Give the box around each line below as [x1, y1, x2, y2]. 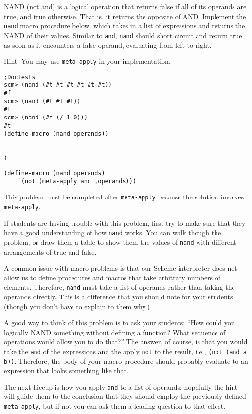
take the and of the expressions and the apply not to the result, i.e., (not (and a [4, 346, 247, 356]
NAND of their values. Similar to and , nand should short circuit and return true [4, 30, 242, 40]
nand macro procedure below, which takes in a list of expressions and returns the [4, 20, 245, 31]
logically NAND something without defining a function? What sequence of [4, 327, 226, 337]
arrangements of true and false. [4, 246, 97, 256]
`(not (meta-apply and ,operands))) [18, 177, 137, 185]
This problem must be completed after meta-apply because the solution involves [4, 192, 244, 202]
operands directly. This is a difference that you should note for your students [4, 291, 233, 301]
